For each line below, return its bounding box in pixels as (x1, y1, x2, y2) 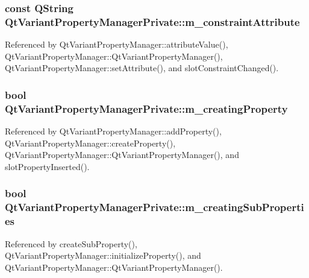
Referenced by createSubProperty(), (5, 237, 137, 250)
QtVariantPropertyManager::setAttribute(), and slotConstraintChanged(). (5, 62, 279, 74)
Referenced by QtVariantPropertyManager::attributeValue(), (5, 38, 228, 51)
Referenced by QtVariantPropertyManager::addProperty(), (5, 125, 222, 137)
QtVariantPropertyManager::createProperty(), (5, 136, 176, 149)
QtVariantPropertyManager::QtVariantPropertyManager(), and (5, 148, 239, 161)
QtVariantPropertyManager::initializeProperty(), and (5, 249, 201, 262)
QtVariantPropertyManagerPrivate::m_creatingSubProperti (5, 200, 304, 215)
